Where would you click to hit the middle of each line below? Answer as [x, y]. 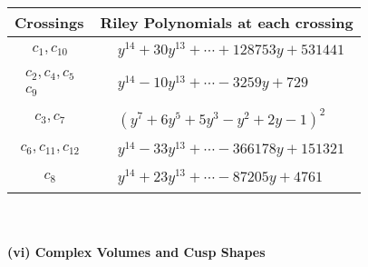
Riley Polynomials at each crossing [227, 22]
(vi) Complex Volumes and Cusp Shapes [136, 251]
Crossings [49, 22]
